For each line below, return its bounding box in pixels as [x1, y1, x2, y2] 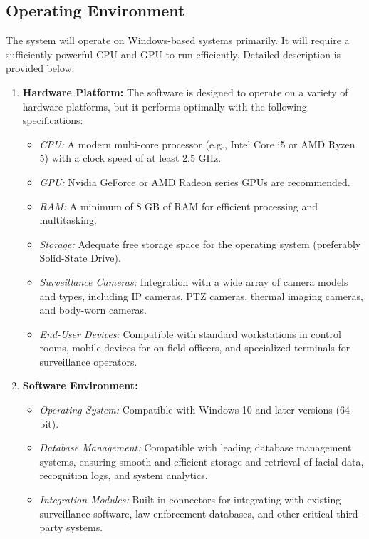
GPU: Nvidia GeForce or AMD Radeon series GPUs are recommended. [39, 174, 350, 189]
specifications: [22, 113, 83, 128]
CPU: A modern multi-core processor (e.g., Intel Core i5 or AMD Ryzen [39, 136, 355, 151]
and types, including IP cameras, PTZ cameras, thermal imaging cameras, [39, 288, 363, 303]
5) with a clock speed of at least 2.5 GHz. [39, 150, 222, 165]
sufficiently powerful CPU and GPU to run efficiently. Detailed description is [6, 46, 341, 61]
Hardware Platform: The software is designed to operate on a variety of [22, 84, 348, 99]
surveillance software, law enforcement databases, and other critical [39, 505, 333, 520]
